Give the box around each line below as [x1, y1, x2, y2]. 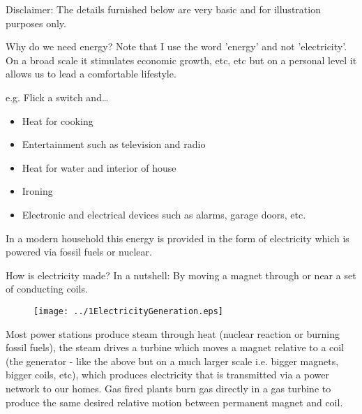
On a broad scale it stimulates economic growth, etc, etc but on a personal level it [6, 52, 357, 67]
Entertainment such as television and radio [22, 137, 206, 151]
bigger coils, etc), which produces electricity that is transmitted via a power [6, 367, 330, 382]
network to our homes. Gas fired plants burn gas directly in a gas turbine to [6, 380, 331, 395]
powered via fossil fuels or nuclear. [6, 244, 152, 259]
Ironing [22, 184, 53, 198]
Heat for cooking [22, 113, 93, 128]
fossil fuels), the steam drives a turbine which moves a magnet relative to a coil [6, 340, 345, 355]
